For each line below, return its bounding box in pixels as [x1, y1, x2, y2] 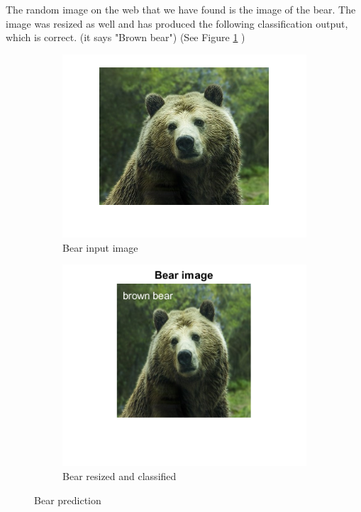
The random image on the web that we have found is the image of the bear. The [6, 1, 356, 16]
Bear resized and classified [62, 469, 177, 484]
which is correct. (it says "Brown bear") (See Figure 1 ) [6, 30, 245, 45]
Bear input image [62, 240, 138, 255]
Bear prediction [34, 492, 101, 507]
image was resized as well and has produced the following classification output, [6, 16, 348, 30]
